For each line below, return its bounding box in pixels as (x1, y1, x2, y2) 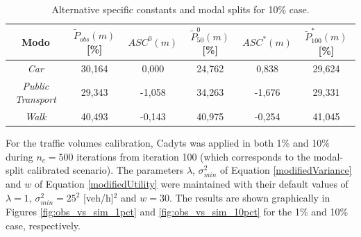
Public (22, 78, 49, 92)
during (6, 149, 33, 163)
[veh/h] (83, 190, 114, 205)
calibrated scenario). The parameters (27, 163, 184, 177)
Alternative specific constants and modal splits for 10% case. (51, 2, 310, 16)
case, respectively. (6, 218, 81, 232)
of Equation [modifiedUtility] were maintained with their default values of (34, 177, 349, 191)
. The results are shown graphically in (169, 190, 330, 205)
